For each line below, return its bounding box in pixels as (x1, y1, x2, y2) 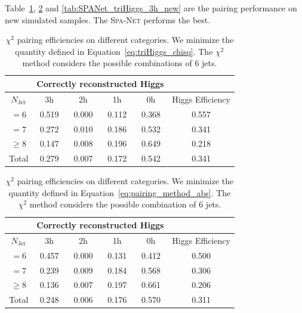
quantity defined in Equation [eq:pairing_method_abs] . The (8, 186, 231, 199)
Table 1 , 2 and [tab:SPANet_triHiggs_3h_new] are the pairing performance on (5, 2, 297, 14)
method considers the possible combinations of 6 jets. (22, 57, 217, 69)
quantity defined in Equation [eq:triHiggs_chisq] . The (15, 45, 213, 57)
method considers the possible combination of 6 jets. (29, 198, 221, 210)
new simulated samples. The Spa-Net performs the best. (5, 13, 211, 26)
